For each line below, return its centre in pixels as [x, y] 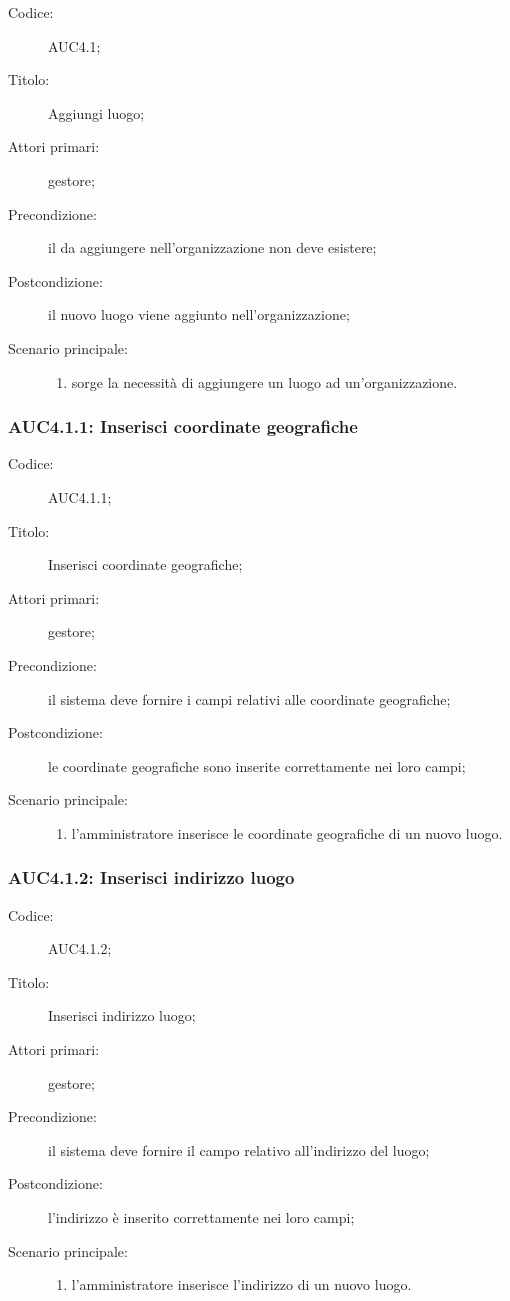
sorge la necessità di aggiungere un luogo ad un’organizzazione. [264, 381]
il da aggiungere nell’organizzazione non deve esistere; [212, 247]
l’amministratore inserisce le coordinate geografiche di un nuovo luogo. [287, 832]
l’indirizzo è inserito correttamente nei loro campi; [201, 1217]
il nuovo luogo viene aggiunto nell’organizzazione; [199, 314]
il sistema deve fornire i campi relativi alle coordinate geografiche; [249, 698]
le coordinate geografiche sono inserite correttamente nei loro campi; [257, 765]
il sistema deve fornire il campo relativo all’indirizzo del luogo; [239, 1149]
